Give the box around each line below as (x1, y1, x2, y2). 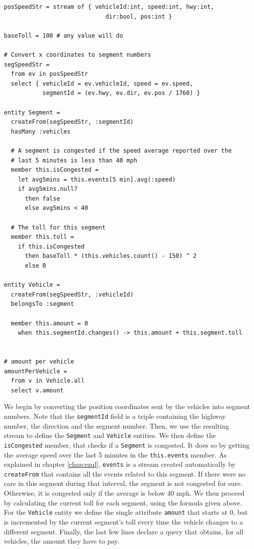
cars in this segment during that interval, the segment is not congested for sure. (4, 478, 243, 488)
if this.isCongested (18, 243, 85, 250)
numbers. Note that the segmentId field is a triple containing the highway (4, 411, 226, 421)
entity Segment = (4, 109, 60, 116)
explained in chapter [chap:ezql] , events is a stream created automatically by (4, 459, 235, 469)
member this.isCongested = (11, 166, 99, 174)
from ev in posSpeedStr (11, 70, 88, 78)
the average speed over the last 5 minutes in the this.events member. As (4, 449, 227, 459)
